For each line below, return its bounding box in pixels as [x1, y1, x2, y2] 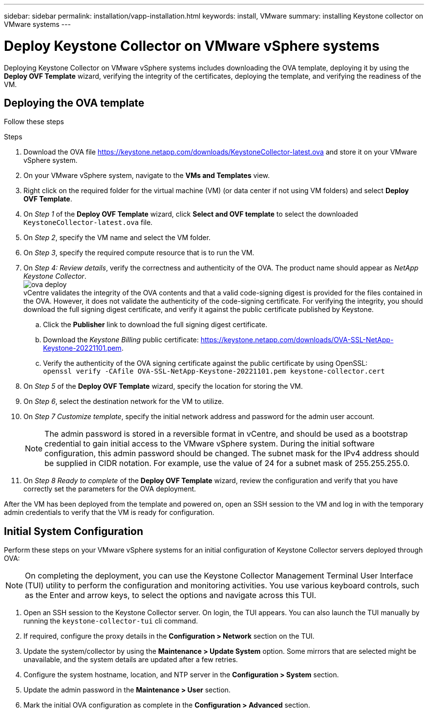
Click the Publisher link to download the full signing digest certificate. [43, 320, 267, 329]
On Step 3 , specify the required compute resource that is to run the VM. [23, 248, 255, 257]
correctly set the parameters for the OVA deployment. [23, 485, 196, 493]
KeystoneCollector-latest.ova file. [23, 218, 153, 227]
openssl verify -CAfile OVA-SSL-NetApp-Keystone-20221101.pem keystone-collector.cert [43, 367, 385, 376]
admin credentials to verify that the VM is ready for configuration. [4, 508, 214, 517]
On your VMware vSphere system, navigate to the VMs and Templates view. [23, 171, 270, 180]
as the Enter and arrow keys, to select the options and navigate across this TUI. [25, 590, 317, 601]
